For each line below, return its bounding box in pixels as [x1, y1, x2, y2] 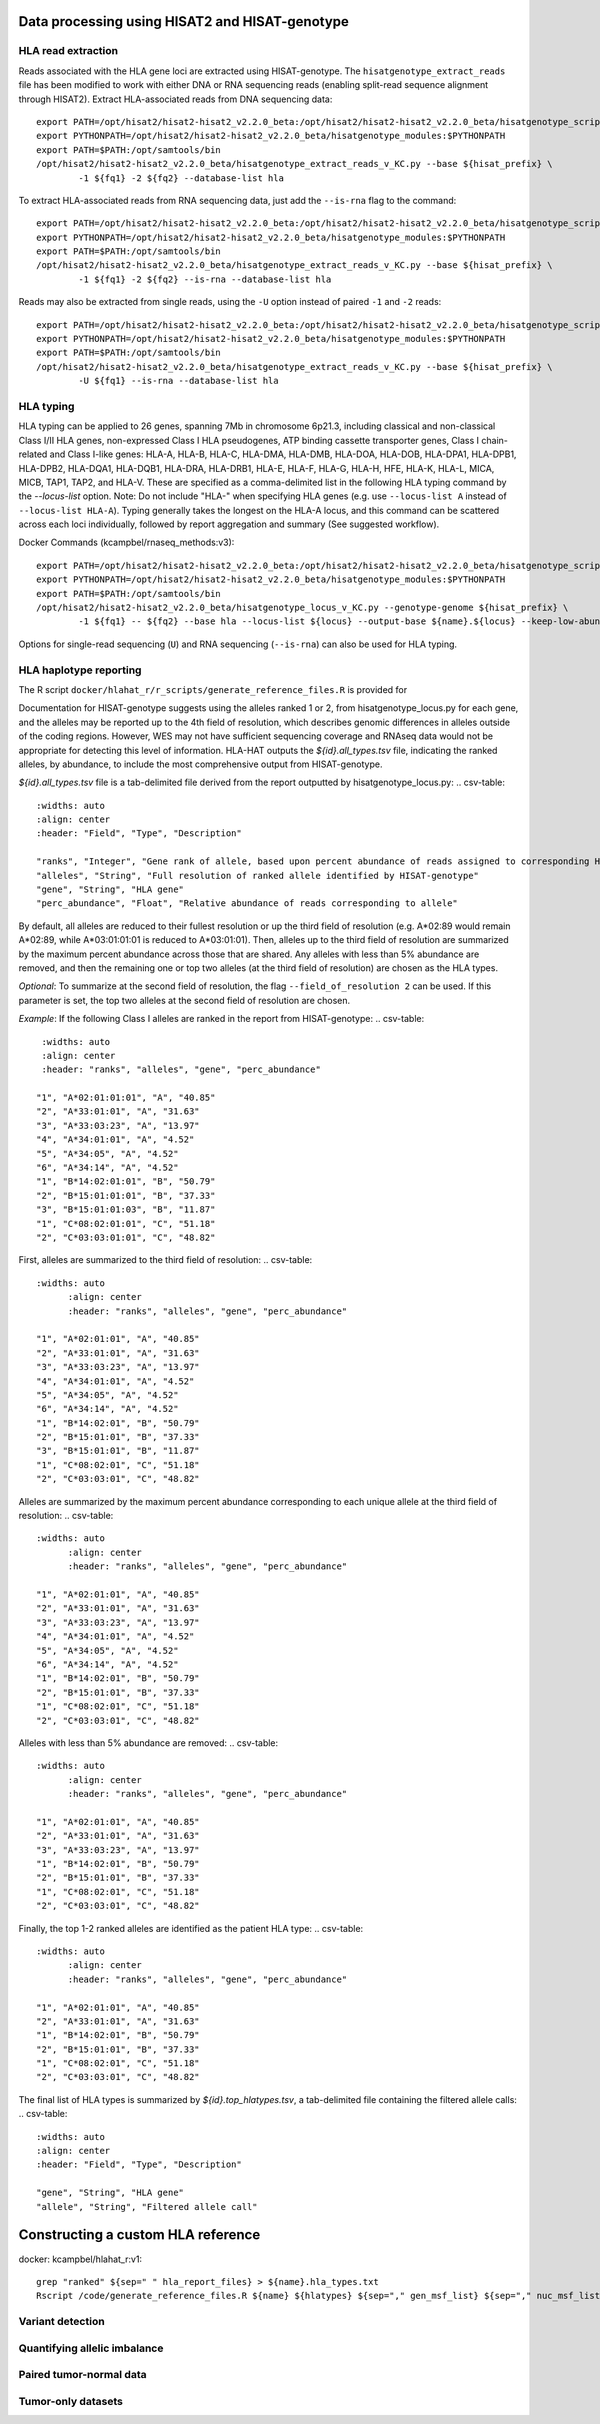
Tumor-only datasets [18, 2394, 124, 2408]
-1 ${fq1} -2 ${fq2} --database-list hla [78, 172, 285, 184]
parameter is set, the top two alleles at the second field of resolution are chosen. [18, 994, 351, 1006]
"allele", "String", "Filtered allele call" [36, 2201, 259, 2212]
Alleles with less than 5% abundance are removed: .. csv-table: [18, 1736, 279, 1749]
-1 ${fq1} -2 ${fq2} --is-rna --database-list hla [78, 273, 332, 285]
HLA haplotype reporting [18, 663, 142, 677]
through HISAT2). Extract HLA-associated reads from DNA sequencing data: [18, 93, 333, 105]
